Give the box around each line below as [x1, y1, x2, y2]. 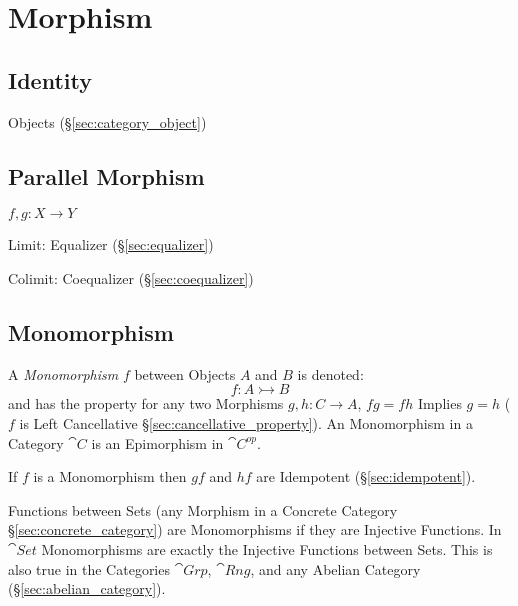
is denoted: [297, 363, 364, 384]
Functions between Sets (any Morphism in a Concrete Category [8, 499, 398, 520]
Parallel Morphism [8, 160, 205, 191]
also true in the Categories [8, 558, 170, 579]
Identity [8, 64, 92, 95]
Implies [417, 393, 462, 414]
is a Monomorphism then [33, 466, 187, 487]
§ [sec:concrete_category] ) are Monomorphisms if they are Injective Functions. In [8, 519, 502, 540]
